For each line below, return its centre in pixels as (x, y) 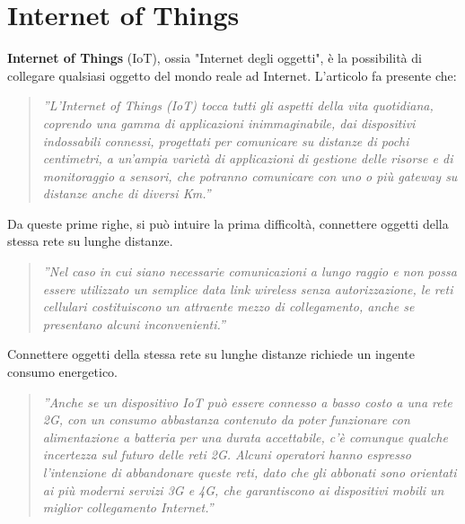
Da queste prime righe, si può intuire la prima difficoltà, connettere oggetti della (228, 223)
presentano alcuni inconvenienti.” (134, 323)
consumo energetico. (62, 372)
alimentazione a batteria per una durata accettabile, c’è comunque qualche (245, 437)
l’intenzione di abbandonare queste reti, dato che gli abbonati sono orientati (250, 472)
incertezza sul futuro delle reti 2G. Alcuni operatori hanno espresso (227, 454)
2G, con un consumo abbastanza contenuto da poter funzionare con (226, 419)
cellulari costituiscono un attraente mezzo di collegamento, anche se (228, 306)
